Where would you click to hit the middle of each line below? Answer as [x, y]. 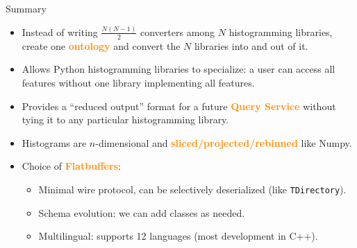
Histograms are [54, 142]
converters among [177, 32]
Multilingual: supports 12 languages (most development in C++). [178, 236]
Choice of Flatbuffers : [71, 166]
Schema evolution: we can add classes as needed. [142, 212]
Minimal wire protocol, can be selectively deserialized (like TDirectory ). [192, 189]
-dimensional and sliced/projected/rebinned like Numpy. [224, 142]
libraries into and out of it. [251, 45]
